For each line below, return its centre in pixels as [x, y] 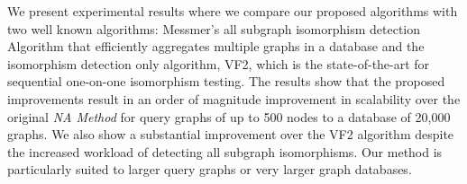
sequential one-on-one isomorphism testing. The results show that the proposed [226, 81]
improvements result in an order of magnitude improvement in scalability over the [234, 98]
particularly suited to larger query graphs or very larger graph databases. [210, 169]
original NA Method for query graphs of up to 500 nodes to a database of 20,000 [229, 116]
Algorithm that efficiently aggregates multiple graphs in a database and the [216, 46]
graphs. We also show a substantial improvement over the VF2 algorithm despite [231, 134]
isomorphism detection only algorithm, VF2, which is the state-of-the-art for [219, 63]
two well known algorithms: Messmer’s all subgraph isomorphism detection [214, 28]
